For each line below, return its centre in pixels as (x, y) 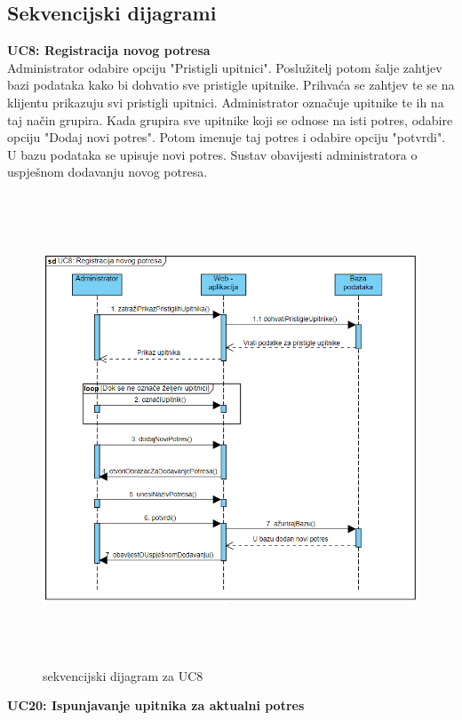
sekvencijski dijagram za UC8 (123, 675)
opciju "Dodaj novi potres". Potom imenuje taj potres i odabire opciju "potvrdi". (227, 137)
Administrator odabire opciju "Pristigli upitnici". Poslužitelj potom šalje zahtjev (225, 67)
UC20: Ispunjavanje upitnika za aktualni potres (156, 705)
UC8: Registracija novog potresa (109, 50)
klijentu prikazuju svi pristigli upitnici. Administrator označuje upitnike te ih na (226, 102)
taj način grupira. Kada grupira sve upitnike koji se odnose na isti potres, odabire (230, 119)
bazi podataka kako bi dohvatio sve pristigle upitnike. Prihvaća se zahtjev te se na (231, 85)
